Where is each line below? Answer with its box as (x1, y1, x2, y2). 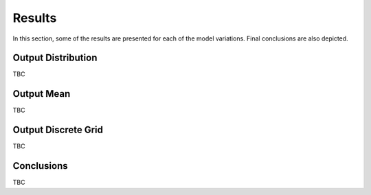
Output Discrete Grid (12, 124, 103, 136)
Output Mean (12, 88, 71, 100)
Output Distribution (12, 52, 98, 64)
